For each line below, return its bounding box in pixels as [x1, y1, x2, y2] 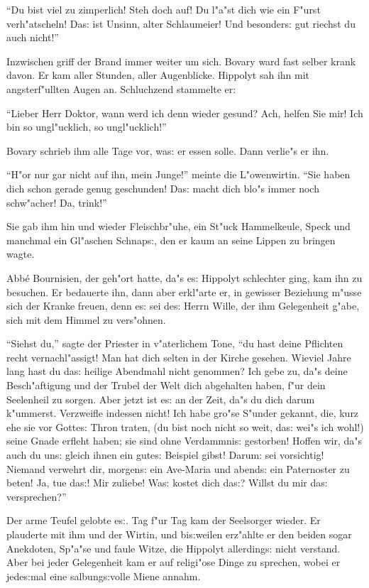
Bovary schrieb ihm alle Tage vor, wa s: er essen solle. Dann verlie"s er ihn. [6, 143, 329, 158]
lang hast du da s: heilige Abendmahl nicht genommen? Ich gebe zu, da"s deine [6, 364, 348, 379]
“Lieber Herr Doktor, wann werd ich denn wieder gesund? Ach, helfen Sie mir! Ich [6, 105, 363, 120]
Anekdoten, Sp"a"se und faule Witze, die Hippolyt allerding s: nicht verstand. [6, 540, 341, 555]
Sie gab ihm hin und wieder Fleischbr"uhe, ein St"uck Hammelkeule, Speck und [6, 219, 351, 234]
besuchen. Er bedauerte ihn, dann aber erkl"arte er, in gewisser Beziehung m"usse [6, 284, 362, 299]
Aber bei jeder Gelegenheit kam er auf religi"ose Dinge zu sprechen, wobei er [6, 555, 341, 570]
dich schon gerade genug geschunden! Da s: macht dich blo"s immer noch [6, 180, 319, 195]
